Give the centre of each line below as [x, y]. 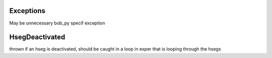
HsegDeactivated [37, 37]
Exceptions [27, 11]
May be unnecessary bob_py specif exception [57, 23]
